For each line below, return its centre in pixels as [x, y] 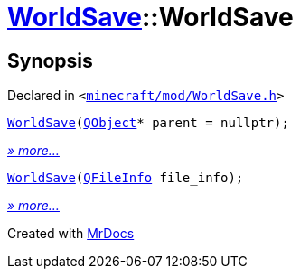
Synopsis [50, 60]
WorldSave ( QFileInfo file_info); [126, 178]
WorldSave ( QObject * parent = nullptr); [148, 123]
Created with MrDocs [71, 234]
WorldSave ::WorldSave [150, 17]
